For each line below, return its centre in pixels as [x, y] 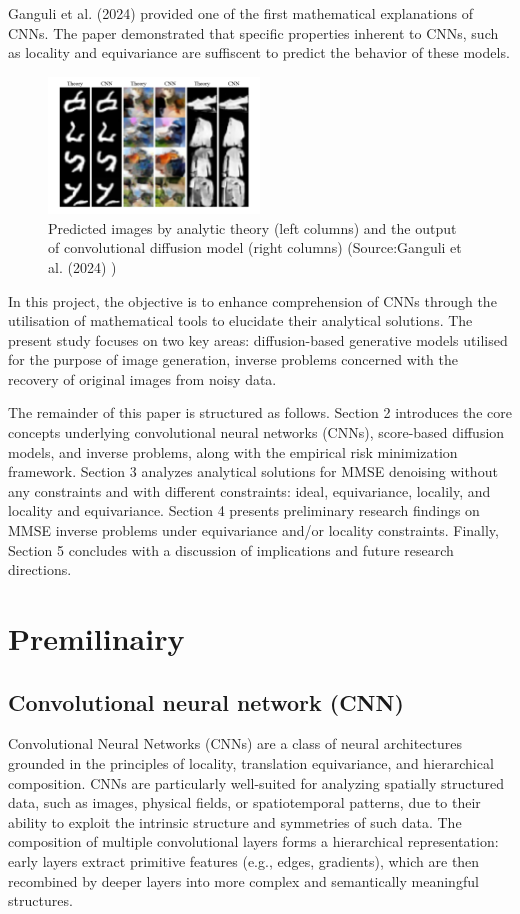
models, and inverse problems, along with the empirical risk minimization [233, 451]
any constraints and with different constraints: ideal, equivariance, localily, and [249, 490]
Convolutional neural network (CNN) [206, 701]
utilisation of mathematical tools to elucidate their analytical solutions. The [240, 320]
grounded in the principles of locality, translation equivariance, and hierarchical [251, 762]
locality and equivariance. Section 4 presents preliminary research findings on [244, 510]
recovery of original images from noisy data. [142, 378]
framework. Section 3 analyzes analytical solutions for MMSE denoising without [253, 471]
